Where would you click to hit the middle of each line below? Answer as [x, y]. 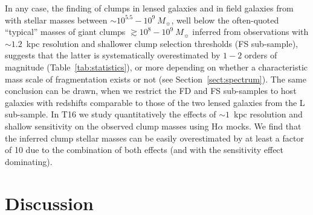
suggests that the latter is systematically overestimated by [113, 55]
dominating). [29, 161]
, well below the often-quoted [225, 20]
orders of [261, 55]
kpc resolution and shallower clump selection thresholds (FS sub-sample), [162, 43]
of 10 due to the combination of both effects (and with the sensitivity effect [144, 150]
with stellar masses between [56, 20]
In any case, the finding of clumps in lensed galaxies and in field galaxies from [149, 8]
